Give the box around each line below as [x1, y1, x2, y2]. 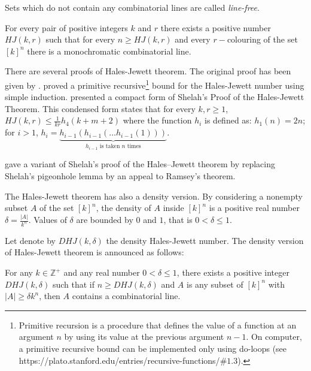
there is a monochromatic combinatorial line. [27, 44, 191, 57]
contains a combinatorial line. [72, 289, 181, 302]
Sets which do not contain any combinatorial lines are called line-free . [5, 1, 260, 13]
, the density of [96, 201, 151, 214]
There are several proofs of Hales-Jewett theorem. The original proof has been [5, 65, 291, 77]
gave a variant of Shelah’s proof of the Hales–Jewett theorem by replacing [5, 158, 275, 170]
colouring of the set [227, 33, 298, 46]
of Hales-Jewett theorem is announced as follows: [5, 246, 184, 258]
